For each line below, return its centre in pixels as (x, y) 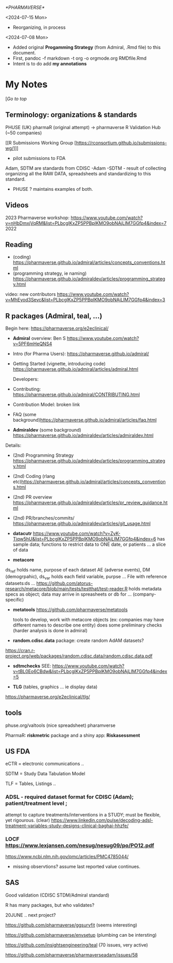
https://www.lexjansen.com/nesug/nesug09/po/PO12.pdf (80, 845)
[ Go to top (16, 99)
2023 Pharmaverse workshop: (37, 218)
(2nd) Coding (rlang (34, 476)
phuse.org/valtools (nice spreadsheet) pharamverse (60, 725)
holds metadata (145, 588)
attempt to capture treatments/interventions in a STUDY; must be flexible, (83, 814)
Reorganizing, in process (39, 27)
